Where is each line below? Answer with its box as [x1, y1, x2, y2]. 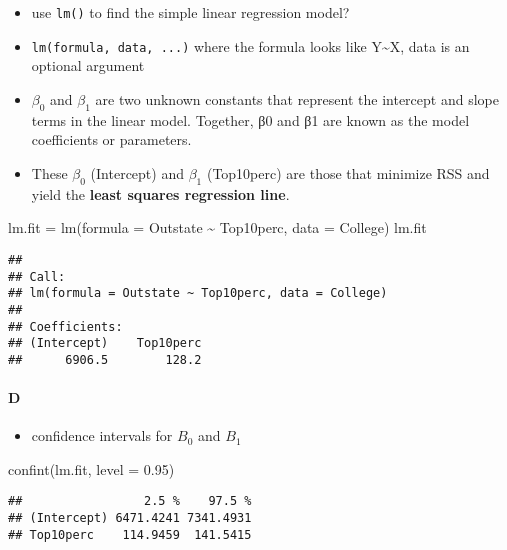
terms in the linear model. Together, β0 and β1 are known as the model [31, 109, 470, 130]
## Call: [8, 269, 66, 284]
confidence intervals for [31, 425, 173, 446]
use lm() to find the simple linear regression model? [31, 2, 350, 22]
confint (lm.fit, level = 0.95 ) [8, 458, 175, 479]
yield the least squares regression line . [31, 183, 290, 204]
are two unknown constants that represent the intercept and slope [95, 88, 499, 109]
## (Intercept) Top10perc [8, 336, 202, 351]
